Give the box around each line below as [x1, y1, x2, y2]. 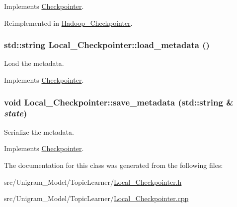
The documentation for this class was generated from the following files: [4, 159, 223, 170]
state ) [4, 107, 27, 119]
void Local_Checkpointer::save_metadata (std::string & [4, 96, 234, 108]
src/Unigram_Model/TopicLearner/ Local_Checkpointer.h [4, 176, 182, 187]
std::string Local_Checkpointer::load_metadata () [4, 39, 210, 51]
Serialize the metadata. [4, 126, 74, 137]
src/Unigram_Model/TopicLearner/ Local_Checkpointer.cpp [4, 193, 189, 204]
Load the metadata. [4, 58, 64, 68]
